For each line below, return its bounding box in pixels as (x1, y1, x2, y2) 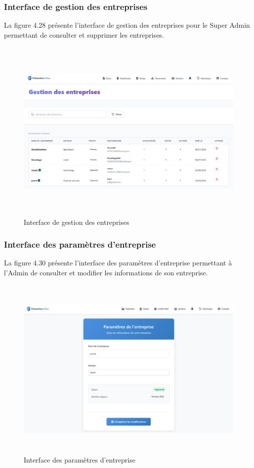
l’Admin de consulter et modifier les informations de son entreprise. (4, 267, 208, 277)
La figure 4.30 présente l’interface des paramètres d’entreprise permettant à (4, 257, 232, 267)
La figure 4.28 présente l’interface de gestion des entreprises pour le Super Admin (4, 20, 250, 30)
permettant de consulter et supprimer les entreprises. (4, 29, 164, 40)
